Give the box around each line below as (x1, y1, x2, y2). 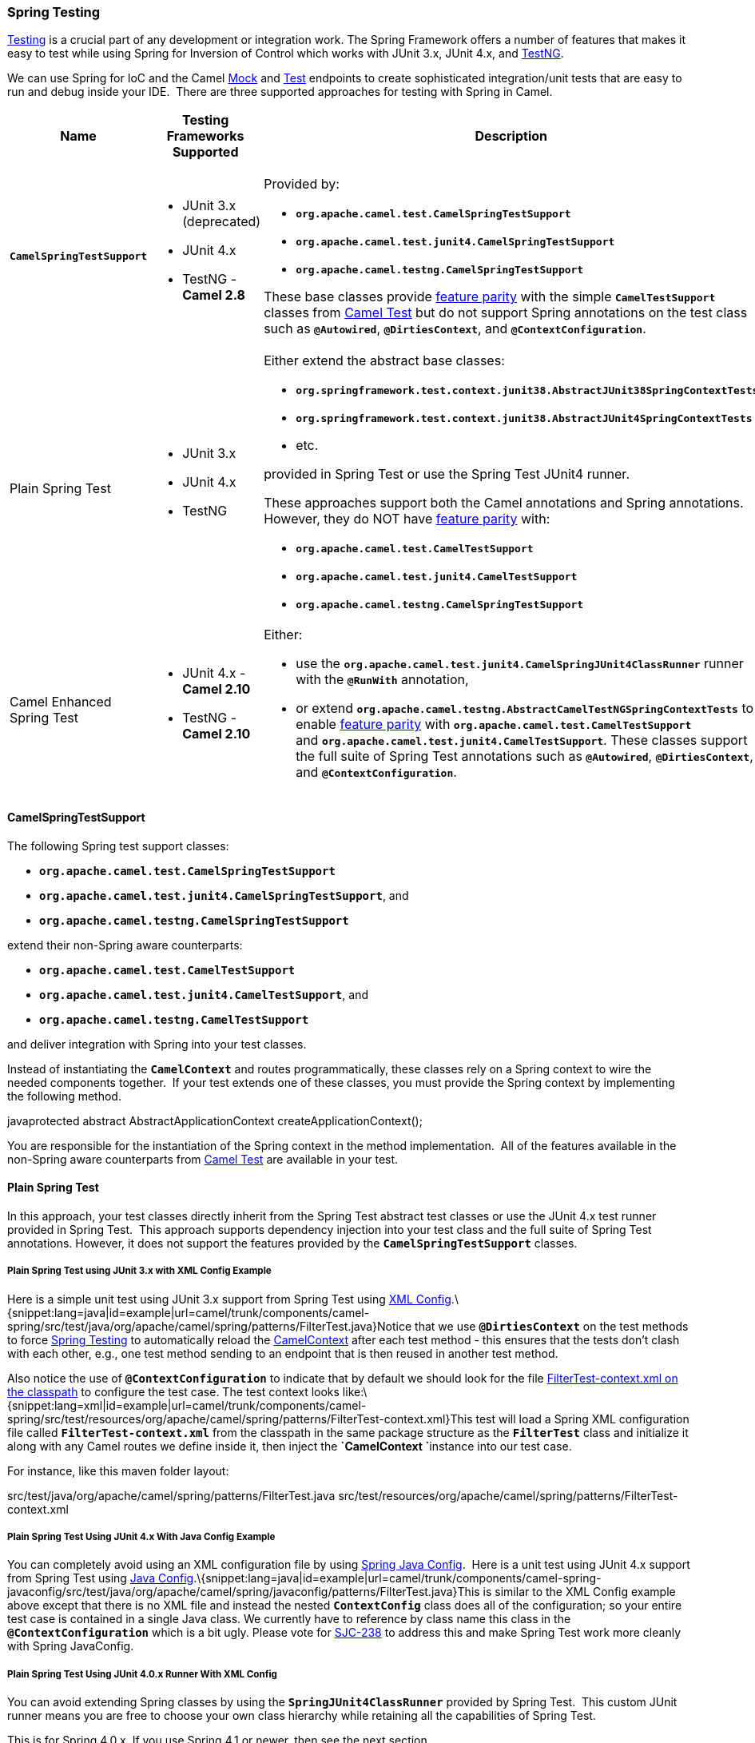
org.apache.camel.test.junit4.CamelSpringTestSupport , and (39, 888, 409, 902)
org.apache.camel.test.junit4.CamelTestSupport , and (39, 987, 368, 1001)
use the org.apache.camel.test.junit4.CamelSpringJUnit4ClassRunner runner (296, 655, 744, 672)
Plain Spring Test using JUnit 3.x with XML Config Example (7, 1265, 272, 1277)
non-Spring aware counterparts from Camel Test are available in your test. (7, 1152, 399, 1166)
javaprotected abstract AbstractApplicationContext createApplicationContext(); (7, 1113, 423, 1128)
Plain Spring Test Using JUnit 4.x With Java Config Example (7, 1530, 276, 1542)
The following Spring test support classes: (7, 838, 229, 853)
